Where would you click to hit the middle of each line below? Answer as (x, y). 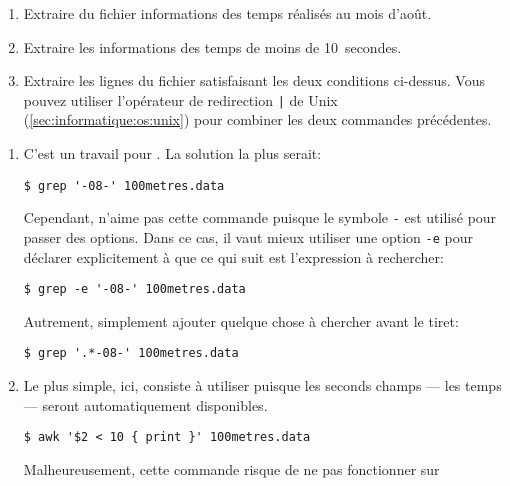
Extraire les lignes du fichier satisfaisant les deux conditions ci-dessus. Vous (254, 80)
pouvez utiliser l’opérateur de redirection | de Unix (180, 99)
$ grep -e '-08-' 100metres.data (134, 289)
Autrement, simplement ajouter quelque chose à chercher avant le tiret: (241, 320)
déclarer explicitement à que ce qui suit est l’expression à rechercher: (233, 256)
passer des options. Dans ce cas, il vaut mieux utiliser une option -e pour (248, 236)
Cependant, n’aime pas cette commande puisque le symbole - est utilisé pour (260, 217)
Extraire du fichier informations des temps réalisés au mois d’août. (227, 13)
